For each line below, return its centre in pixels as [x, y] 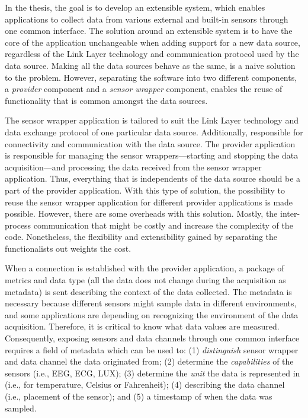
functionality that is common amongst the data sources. [106, 100]
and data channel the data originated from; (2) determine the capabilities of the [149, 361]
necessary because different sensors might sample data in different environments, [151, 303]
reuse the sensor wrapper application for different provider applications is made [149, 202]
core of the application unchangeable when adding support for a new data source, [153, 42]
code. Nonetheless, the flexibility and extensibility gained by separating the [141, 237]
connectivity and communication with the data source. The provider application [150, 143]
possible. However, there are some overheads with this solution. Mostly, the [141, 213]
